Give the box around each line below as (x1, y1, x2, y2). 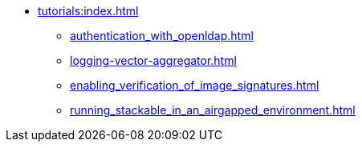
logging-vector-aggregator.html (70, 54, 237, 67)
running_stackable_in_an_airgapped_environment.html (70, 103, 356, 117)
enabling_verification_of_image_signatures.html (70, 78, 319, 92)
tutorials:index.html (38, 4, 139, 18)
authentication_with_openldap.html (70, 29, 254, 42)
